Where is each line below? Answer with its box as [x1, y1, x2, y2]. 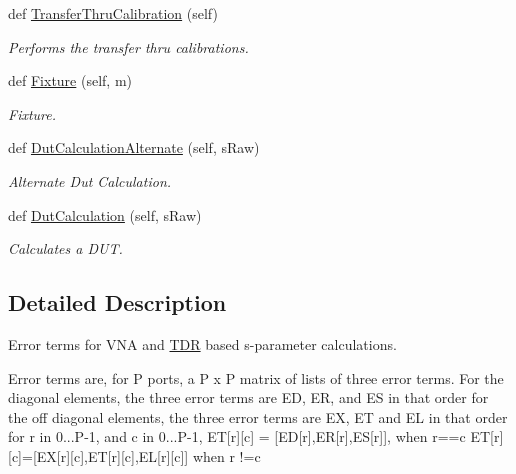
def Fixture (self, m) [8, 70, 133, 91]
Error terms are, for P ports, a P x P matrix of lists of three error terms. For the [8, 367, 504, 388]
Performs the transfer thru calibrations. [8, 36, 249, 57]
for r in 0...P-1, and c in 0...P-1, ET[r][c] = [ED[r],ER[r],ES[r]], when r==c [8, 426, 466, 447]
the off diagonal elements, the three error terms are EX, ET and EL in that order [8, 406, 508, 427]
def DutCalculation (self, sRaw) [8, 204, 202, 225]
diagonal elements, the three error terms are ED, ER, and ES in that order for [8, 387, 489, 408]
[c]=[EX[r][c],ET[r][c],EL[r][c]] [8, 445, 189, 466]
